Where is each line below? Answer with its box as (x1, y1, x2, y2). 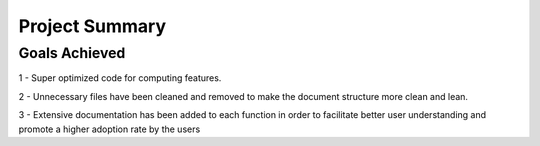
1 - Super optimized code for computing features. (18, 72, 222, 84)
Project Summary (18, 15, 167, 37)
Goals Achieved (18, 44, 126, 62)
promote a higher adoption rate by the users (18, 123, 201, 135)
